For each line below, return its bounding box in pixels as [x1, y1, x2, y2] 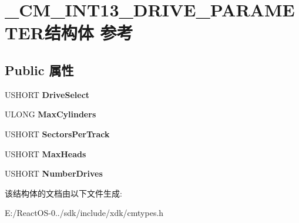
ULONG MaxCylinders [5, 108, 96, 120]
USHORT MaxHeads [5, 147, 86, 160]
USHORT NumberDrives [5, 167, 103, 180]
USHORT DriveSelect [5, 88, 90, 100]
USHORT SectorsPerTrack [5, 127, 110, 140]
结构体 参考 [44, 21, 133, 45]
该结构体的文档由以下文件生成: [5, 187, 122, 199]
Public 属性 [5, 60, 74, 79]
